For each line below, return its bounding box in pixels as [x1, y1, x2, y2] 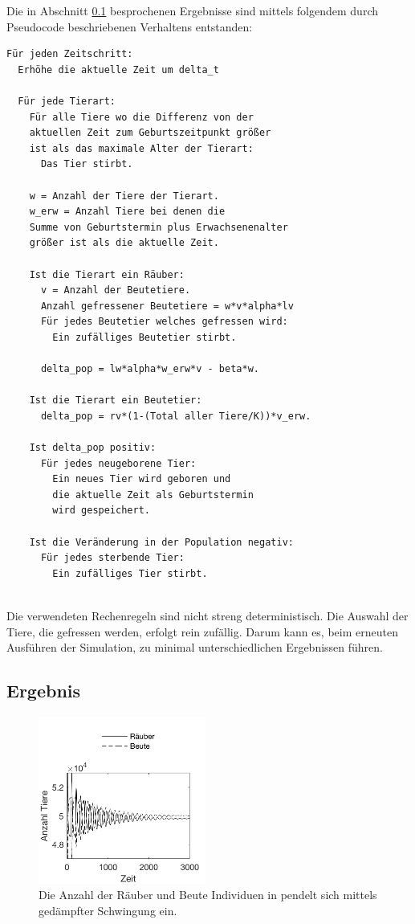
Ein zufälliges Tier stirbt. [52, 567, 208, 579]
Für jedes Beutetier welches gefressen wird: [40, 316, 288, 328]
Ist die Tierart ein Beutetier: [29, 395, 202, 407]
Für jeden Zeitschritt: [6, 48, 133, 60]
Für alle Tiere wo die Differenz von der [29, 111, 254, 123]
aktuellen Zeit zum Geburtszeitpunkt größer [29, 127, 271, 139]
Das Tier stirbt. [40, 158, 133, 170]
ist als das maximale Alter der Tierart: [29, 142, 254, 154]
